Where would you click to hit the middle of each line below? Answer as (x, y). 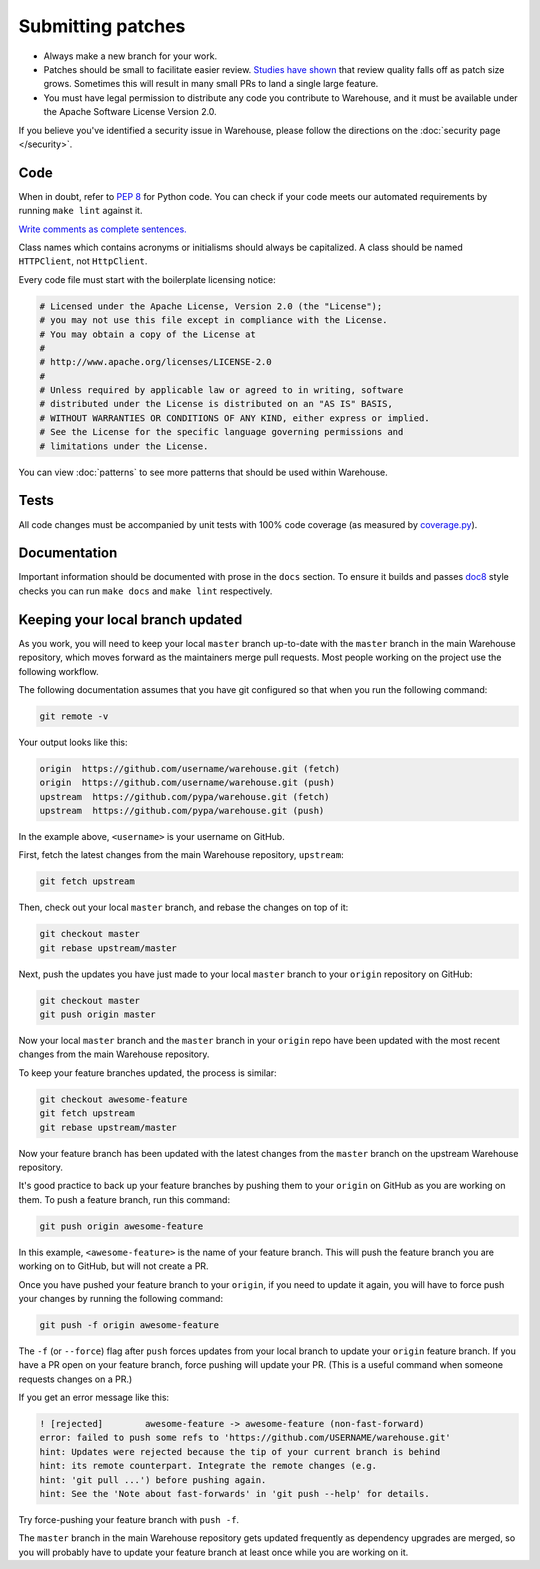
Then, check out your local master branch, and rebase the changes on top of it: (183, 907)
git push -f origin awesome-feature (129, 1324)
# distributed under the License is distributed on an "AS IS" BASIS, (216, 404)
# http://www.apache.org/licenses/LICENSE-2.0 (155, 362)
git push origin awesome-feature (121, 1226)
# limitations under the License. (124, 446)
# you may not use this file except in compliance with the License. (213, 320)
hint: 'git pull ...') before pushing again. (153, 1479)
